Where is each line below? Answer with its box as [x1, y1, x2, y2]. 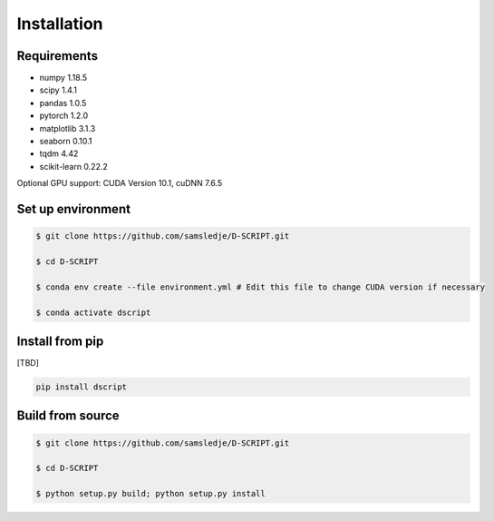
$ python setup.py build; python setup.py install [35, 488, 266, 499]
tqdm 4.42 [39, 148, 79, 159]
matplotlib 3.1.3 [39, 123, 96, 133]
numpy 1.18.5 [39, 73, 88, 84]
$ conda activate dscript [35, 307, 151, 318]
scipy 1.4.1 [39, 84, 77, 95]
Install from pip [16, 333, 104, 349]
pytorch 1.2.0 [39, 110, 89, 122]
